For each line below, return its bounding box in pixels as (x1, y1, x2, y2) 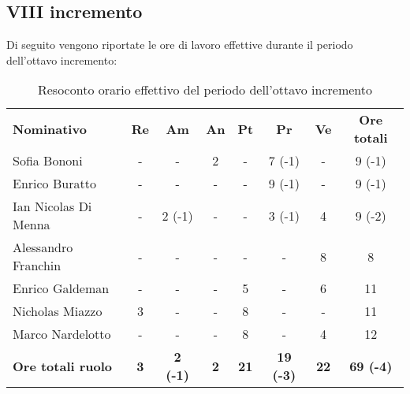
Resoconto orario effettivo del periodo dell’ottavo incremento (37, 80, 373, 99)
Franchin (13, 256, 61, 275)
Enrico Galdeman (13, 279, 110, 298)
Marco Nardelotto (13, 325, 111, 344)
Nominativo (13, 119, 87, 138)
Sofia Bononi (13, 151, 83, 170)
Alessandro (13, 238, 73, 257)
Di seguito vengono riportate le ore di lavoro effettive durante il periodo (6, 36, 353, 53)
